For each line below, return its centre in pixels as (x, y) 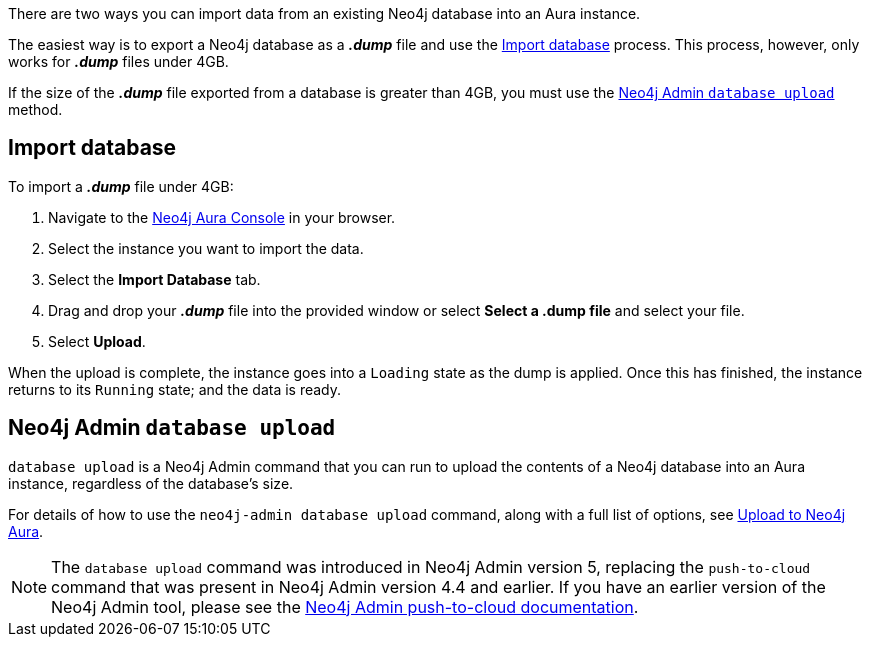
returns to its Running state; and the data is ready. (175, 389)
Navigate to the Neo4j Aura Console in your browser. (222, 217)
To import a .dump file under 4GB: (121, 186)
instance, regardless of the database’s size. (151, 483)
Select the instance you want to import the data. (206, 248)
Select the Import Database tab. (154, 279)
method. (35, 109)
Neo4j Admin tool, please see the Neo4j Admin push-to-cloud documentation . (345, 606)
